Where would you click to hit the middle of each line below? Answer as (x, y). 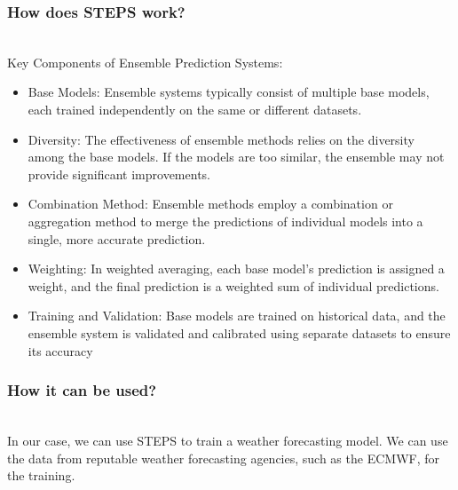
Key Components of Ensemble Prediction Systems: (145, 62)
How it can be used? (82, 390)
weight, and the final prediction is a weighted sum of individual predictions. (233, 285)
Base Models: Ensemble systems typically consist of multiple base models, (229, 92)
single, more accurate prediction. (117, 238)
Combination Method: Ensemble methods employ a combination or (210, 204)
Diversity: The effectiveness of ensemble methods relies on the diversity (221, 139)
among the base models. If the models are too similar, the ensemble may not (236, 157)
